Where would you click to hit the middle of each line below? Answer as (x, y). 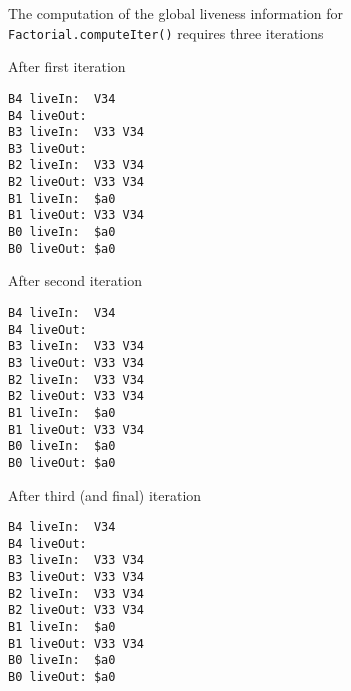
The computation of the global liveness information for (176, 13)
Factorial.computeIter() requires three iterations (166, 32)
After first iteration (67, 66)
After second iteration (75, 280)
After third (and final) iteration (105, 494)
